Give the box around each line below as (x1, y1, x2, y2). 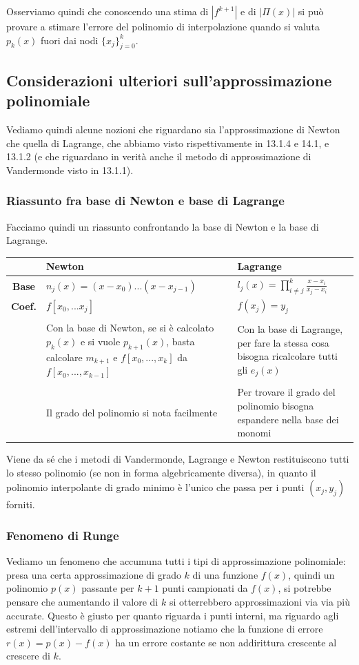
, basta (166, 334, 195, 349)
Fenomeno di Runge (6, 526, 119, 543)
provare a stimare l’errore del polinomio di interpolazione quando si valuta (6, 19, 320, 33)
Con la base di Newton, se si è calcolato (45, 320, 214, 335)
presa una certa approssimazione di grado (6, 567, 181, 581)
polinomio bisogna (237, 398, 314, 412)
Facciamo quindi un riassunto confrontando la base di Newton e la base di (6, 219, 319, 233)
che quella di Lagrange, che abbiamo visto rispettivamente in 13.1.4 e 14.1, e (6, 135, 329, 150)
